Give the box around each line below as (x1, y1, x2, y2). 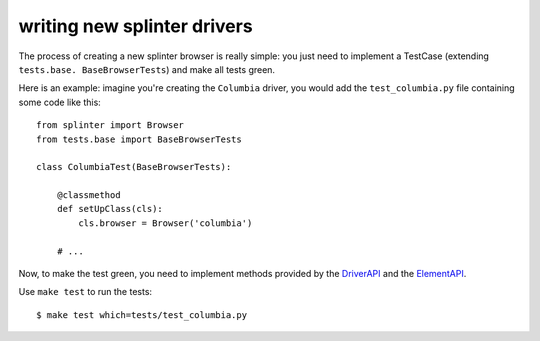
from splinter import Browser (36, 120, 185, 131)
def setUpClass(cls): (56, 203, 164, 215)
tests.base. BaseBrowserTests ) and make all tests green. (18, 63, 275, 75)
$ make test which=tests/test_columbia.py (36, 309, 248, 320)
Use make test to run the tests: (18, 286, 153, 298)
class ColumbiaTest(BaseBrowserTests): (36, 161, 232, 173)
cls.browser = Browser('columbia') (78, 217, 253, 229)
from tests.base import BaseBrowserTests (36, 133, 242, 145)
